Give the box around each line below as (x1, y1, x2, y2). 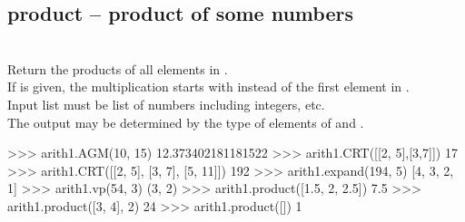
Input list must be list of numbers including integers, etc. (7, 94, 325, 113)
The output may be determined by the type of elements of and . (7, 112, 364, 131)
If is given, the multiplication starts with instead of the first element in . (7, 77, 410, 96)
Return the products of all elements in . (7, 59, 228, 78)
